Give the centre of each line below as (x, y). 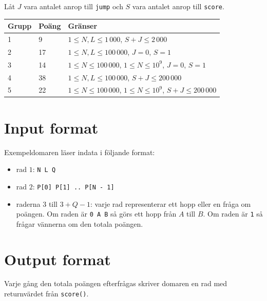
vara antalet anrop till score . (178, 6)
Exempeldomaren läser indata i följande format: (80, 152)
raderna (28, 203)
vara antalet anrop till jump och (73, 6)
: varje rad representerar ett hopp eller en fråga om (171, 203)
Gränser (83, 26)
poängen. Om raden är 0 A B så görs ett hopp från (96, 214)
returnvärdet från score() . (46, 294)
